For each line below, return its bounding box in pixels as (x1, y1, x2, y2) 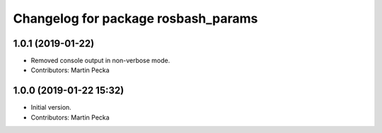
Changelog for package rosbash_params (13, 11, 258, 26)
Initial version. (30, 103, 72, 112)
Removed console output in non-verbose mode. (30, 57, 170, 65)
